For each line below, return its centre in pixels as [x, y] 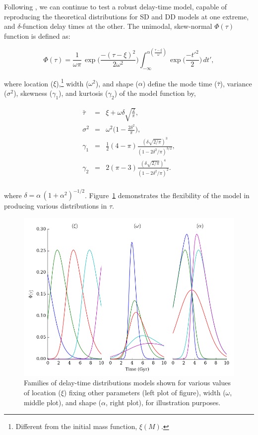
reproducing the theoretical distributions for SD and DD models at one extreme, [127, 16]
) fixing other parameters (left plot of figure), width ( [145, 393]
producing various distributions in [56, 206]
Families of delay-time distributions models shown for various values [127, 383]
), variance [236, 83]
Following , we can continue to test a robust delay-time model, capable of [116, 6]
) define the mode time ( [180, 83]
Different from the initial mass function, [76, 426]
